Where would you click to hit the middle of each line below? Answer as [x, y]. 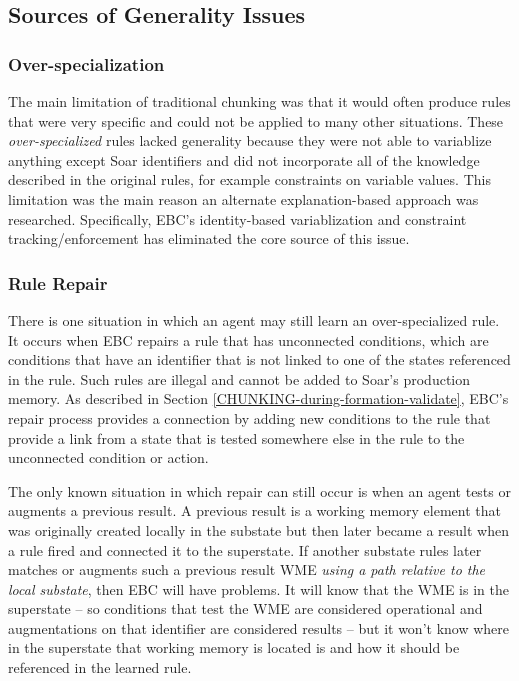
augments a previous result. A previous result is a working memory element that [254, 510]
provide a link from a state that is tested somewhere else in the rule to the [236, 437]
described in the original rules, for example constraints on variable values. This [249, 179]
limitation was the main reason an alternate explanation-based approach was [243, 198]
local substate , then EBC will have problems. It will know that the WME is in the [258, 588]
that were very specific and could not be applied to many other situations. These [256, 120]
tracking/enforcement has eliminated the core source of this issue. [209, 238]
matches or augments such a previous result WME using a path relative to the [247, 569]
